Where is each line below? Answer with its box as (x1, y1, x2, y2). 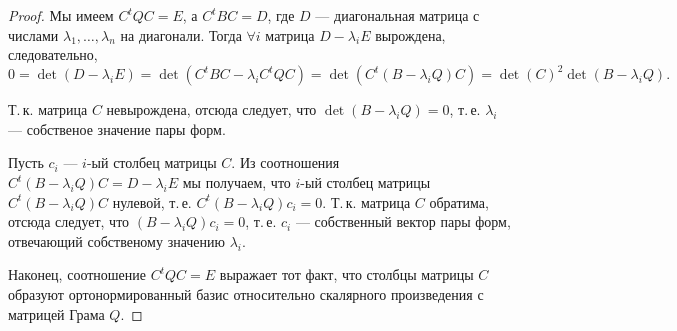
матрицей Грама (8, 303, 105, 324)
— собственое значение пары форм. (8, 118, 226, 139)
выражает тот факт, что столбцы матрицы (219, 264, 474, 285)
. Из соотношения (231, 152, 340, 173)
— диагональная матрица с (315, 5, 480, 25)
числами (8, 24, 59, 45)
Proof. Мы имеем (8, 5, 114, 25)
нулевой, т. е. (112, 191, 192, 212)
